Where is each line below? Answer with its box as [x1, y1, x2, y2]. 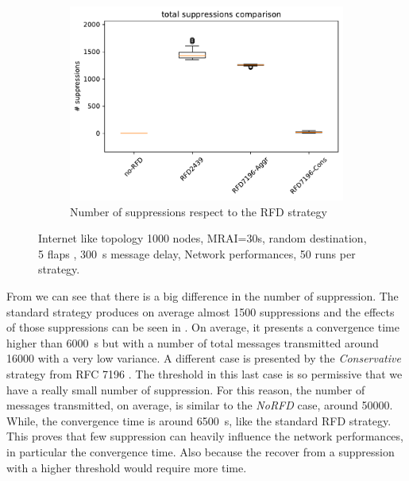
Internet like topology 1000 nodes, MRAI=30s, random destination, [38, 230, 367, 246]
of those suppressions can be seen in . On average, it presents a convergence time [6, 319, 399, 336]
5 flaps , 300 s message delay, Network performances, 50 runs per [38, 245, 356, 262]
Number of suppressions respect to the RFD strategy [70, 203, 327, 219]
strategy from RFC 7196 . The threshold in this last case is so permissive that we [6, 366, 403, 382]
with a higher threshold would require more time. [6, 459, 247, 475]
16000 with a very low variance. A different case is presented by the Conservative [6, 350, 401, 367]
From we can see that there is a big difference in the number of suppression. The [6, 288, 399, 305]
